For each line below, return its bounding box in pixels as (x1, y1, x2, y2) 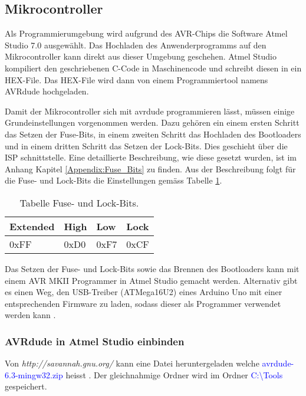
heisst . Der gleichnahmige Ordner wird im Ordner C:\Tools (65, 368, 283, 381)
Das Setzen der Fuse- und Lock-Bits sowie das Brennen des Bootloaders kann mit (5, 262, 300, 274)
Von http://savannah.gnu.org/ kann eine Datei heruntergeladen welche (5, 357, 259, 369)
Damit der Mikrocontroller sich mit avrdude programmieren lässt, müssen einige (5, 104, 295, 117)
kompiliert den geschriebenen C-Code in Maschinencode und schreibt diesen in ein (5, 61, 302, 74)
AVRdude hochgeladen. (5, 85, 89, 97)
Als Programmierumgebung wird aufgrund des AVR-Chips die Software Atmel (5, 27, 288, 40)
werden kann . (5, 309, 56, 321)
